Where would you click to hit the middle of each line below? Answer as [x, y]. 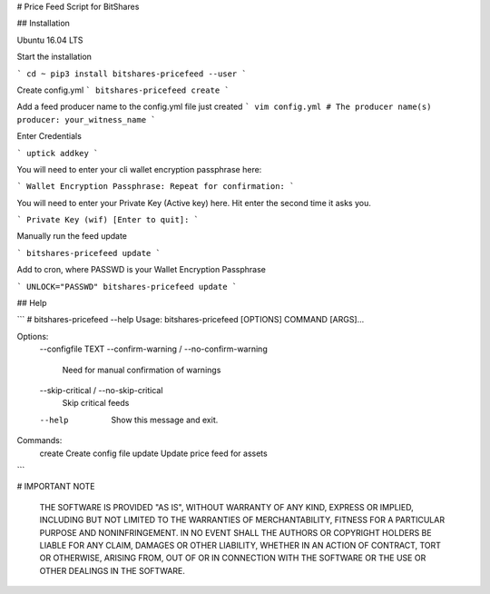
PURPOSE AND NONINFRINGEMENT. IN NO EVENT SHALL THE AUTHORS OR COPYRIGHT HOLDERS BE [235, 532]
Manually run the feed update [72, 236]
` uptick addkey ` [58, 153]
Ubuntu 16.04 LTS [50, 40]
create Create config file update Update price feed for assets [153, 453]
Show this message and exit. [165, 420]
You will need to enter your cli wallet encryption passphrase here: [139, 169]
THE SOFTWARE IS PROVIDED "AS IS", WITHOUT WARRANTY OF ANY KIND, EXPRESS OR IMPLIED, [227, 507]
